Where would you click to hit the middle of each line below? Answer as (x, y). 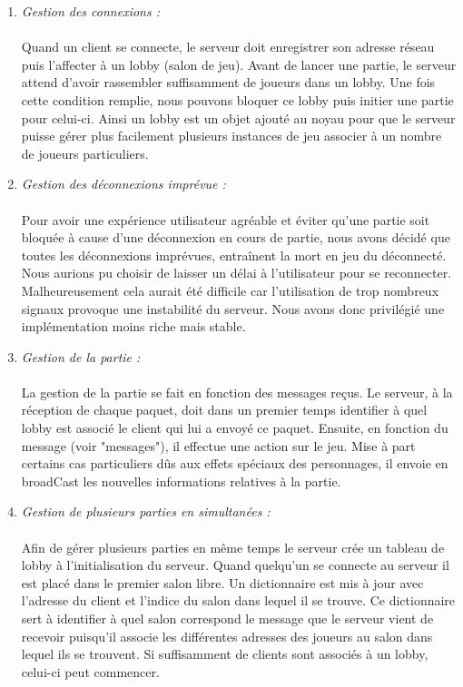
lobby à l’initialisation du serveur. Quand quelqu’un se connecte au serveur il (235, 565)
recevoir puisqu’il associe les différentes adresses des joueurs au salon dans (227, 636)
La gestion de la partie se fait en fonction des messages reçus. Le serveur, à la (237, 392)
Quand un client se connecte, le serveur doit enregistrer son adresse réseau (228, 47)
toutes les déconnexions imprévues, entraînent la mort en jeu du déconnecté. (234, 255)
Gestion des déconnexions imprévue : (123, 184)
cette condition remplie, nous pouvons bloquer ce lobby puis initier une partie (237, 99)
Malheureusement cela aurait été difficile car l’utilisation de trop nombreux (230, 290)
